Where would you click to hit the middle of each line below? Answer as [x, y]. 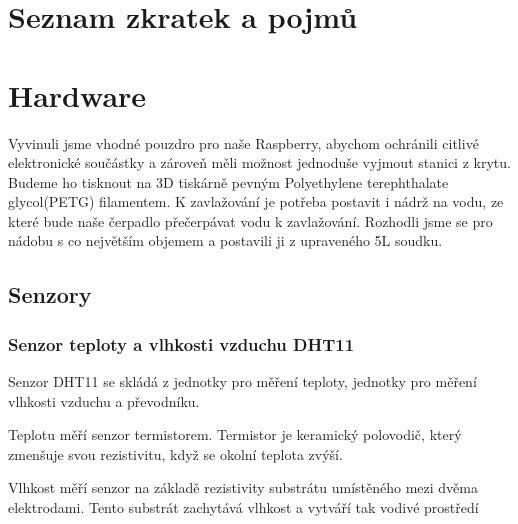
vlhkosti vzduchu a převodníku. [104, 400]
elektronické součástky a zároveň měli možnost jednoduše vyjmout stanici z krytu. [259, 162]
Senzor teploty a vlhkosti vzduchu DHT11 [181, 343]
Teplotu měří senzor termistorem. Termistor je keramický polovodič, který [235, 434]
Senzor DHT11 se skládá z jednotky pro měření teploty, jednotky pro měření [242, 381]
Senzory [50, 294]
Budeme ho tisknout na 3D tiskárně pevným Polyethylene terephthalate [228, 181]
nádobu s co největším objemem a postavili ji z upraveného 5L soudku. [225, 240]
